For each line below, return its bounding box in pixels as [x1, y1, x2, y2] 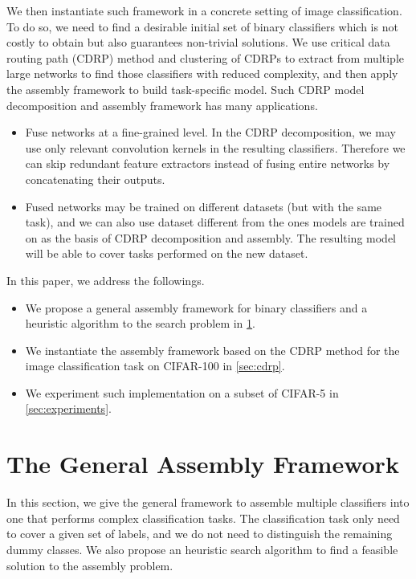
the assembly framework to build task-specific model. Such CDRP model [6, 80, 365, 97]
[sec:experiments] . [25, 400, 112, 417]
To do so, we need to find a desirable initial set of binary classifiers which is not [6, 18, 398, 35]
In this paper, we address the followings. [6, 271, 205, 288]
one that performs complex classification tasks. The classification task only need [6, 509, 400, 526]
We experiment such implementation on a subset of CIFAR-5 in [25, 384, 339, 401]
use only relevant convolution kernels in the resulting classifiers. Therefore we [25, 139, 406, 156]
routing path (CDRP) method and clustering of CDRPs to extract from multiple [6, 49, 405, 66]
